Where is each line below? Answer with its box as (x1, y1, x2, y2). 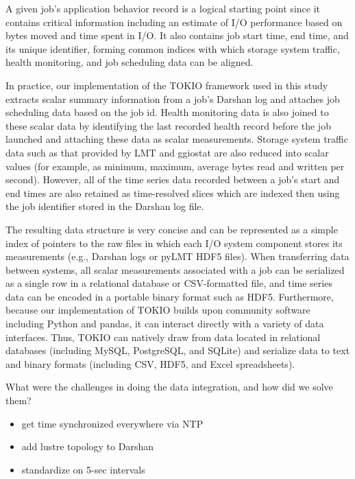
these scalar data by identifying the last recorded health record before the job (5, 118, 331, 132)
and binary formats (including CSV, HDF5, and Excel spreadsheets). (5, 356, 295, 371)
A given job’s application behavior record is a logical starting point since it (5, 1, 320, 15)
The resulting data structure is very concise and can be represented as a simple (5, 222, 338, 236)
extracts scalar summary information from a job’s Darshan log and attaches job (5, 91, 340, 106)
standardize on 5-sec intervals (21, 462, 145, 476)
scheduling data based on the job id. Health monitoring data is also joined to (5, 105, 329, 119)
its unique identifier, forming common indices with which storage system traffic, (5, 41, 340, 56)
